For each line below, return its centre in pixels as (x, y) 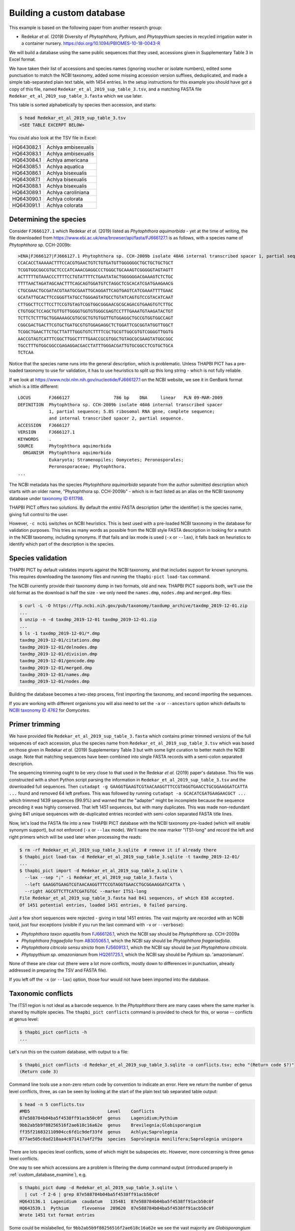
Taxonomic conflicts (41, 993)
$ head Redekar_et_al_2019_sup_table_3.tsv (73, 118)
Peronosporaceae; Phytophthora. (88, 467)
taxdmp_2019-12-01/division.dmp (59, 654)
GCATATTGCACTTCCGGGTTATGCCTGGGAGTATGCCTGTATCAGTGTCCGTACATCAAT (96, 297)
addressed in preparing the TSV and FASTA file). (58, 971)
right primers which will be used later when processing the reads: (75, 837)
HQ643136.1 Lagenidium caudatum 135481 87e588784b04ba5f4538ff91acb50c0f (117, 1201)
